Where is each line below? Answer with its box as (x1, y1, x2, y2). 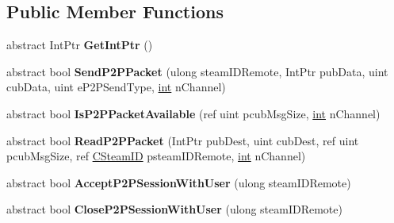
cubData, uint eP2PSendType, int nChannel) (6, 79, 226, 95)
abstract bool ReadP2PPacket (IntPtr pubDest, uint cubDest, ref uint (6, 132, 359, 148)
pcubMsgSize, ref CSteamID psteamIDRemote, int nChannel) (6, 148, 306, 164)
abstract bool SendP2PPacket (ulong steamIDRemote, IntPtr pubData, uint (6, 63, 388, 79)
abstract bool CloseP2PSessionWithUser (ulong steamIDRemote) (6, 201, 342, 217)
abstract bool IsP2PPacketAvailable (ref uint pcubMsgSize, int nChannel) (6, 105, 381, 121)
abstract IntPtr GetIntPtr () (6, 37, 153, 53)
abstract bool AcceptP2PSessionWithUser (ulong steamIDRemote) (6, 174, 351, 190)
